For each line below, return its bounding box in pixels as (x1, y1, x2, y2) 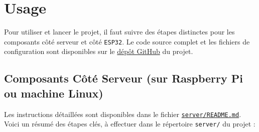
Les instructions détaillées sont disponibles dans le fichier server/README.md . (4, 108, 241, 119)
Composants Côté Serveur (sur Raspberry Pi (4, 70, 243, 86)
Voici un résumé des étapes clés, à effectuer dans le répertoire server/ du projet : (4, 118, 255, 129)
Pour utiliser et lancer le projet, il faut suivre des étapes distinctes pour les (4, 26, 235, 37)
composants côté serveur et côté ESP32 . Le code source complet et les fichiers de (4, 36, 250, 46)
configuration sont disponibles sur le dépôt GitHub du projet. (4, 46, 193, 56)
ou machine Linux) (4, 85, 103, 100)
